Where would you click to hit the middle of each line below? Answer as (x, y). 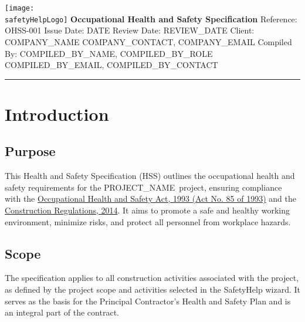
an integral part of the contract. (62, 312)
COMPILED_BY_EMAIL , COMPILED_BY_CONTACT (111, 65)
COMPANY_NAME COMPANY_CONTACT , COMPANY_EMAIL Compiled (148, 41)
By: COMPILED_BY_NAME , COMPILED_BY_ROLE (109, 53)
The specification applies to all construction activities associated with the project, (152, 278)
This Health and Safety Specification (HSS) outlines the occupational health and (150, 176)
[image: (20, 8)
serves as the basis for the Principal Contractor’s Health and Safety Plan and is (148, 301)
